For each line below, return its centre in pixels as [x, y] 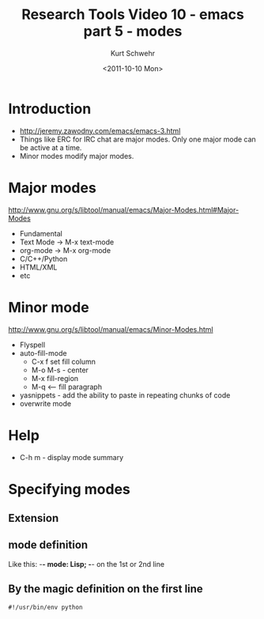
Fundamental [41, 233]
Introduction [50, 109]
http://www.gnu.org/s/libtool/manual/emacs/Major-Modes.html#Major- [124, 209]
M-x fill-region [55, 378]
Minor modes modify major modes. [77, 156]
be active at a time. [51, 147]
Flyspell [32, 345]
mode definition [48, 545]
